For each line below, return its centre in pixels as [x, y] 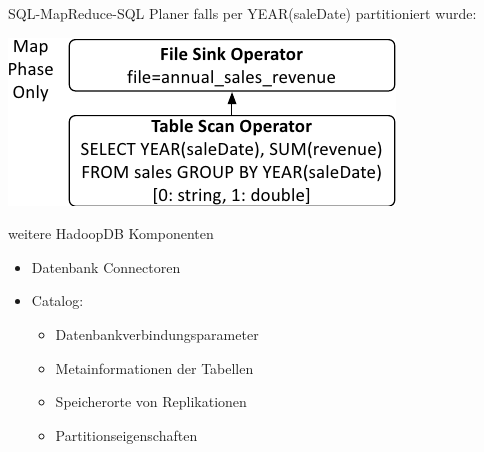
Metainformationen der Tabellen [154, 367]
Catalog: [57, 300]
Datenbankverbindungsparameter [157, 333]
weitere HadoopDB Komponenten [111, 233]
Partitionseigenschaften [126, 434]
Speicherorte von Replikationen [151, 401]
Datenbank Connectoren [106, 266]
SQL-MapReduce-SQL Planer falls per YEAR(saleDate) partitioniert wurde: [242, 13]
